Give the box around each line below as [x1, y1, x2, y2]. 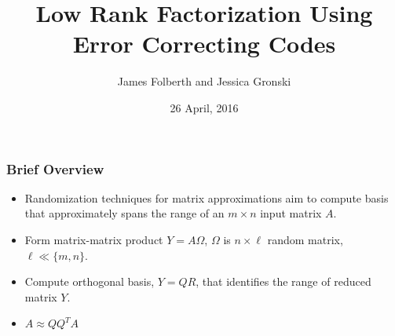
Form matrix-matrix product [24, 231, 163, 247]
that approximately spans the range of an [24, 205, 225, 221]
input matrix [260, 205, 322, 221]
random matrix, [267, 231, 343, 247]
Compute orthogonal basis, [24, 273, 155, 290]
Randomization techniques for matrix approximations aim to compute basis [24, 189, 389, 206]
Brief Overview [6, 159, 104, 178]
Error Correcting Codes [72, 27, 336, 60]
